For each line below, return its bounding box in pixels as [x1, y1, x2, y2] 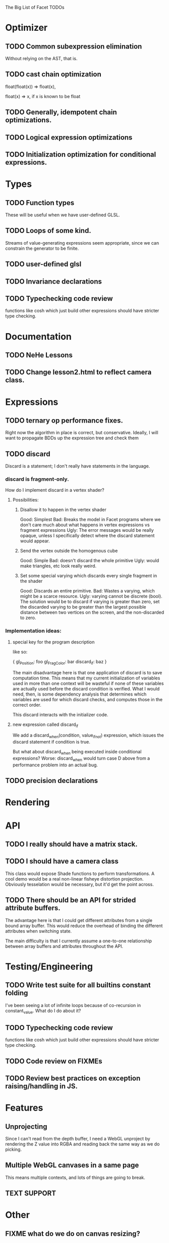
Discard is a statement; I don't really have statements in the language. [5, 463, 150, 469]
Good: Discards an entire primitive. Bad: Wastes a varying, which [20, 588, 155, 594]
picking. [5, 1146, 22, 1152]
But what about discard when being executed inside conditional [12, 749, 142, 756]
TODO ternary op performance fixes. [5, 416, 124, 425]
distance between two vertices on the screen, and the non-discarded [20, 609, 164, 616]
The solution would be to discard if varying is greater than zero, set [20, 599, 160, 605]
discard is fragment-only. [5, 476, 69, 483]
